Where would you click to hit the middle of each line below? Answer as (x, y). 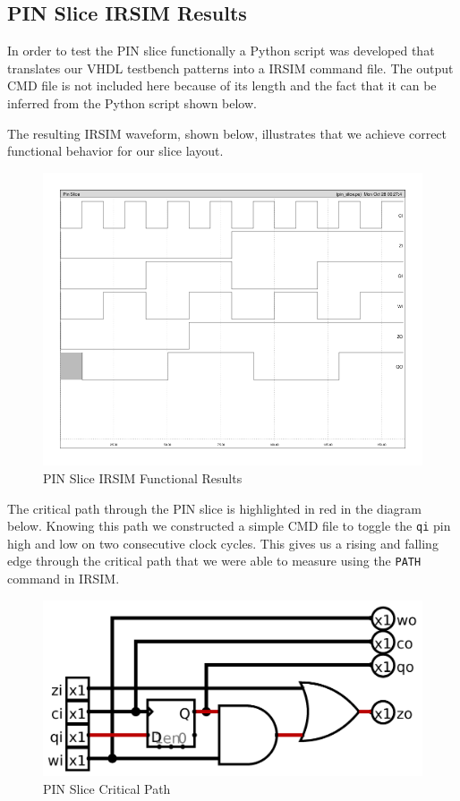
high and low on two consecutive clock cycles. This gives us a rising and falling (223, 543)
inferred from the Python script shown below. (132, 102)
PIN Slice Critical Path (107, 788)
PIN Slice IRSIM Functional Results (143, 477)
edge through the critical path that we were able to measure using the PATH (214, 561)
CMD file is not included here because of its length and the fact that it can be (222, 85)
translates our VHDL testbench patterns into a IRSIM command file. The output (230, 68)
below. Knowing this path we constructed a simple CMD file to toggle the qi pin (229, 526)
